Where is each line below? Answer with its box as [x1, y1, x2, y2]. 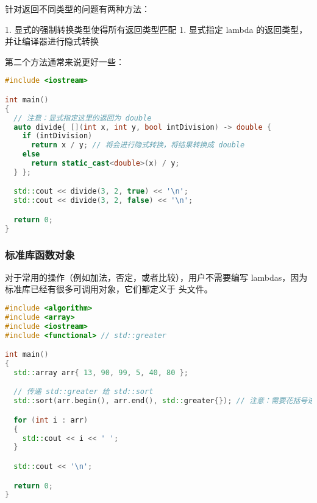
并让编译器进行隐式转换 [5, 35, 99, 47]
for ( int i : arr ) [13, 415, 88, 424]
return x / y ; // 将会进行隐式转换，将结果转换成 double [30, 141, 245, 150]
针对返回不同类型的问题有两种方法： [5, 2, 150, 15]
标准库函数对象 [5, 247, 75, 262]
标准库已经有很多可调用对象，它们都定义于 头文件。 [5, 283, 213, 295]
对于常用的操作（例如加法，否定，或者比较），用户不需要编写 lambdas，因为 [5, 270, 308, 283]
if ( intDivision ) [22, 132, 93, 141]
